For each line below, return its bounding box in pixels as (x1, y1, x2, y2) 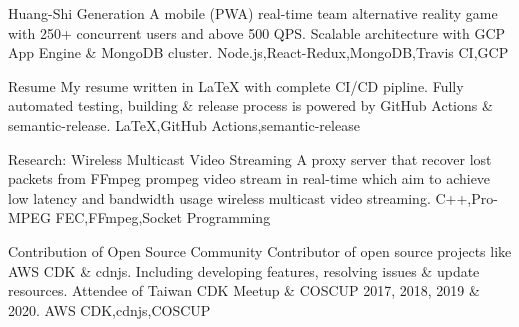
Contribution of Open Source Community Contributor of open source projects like (8, 240, 512, 261)
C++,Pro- (435, 187, 498, 208)
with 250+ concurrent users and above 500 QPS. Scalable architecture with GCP (8, 22, 506, 43)
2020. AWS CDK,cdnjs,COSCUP (8, 299, 211, 320)
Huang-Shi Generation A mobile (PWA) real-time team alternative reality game (8, 3, 498, 23)
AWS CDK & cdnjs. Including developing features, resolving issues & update (8, 260, 480, 281)
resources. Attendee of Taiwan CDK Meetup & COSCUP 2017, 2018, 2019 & (8, 280, 480, 301)
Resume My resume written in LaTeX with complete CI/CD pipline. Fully (8, 75, 464, 96)
